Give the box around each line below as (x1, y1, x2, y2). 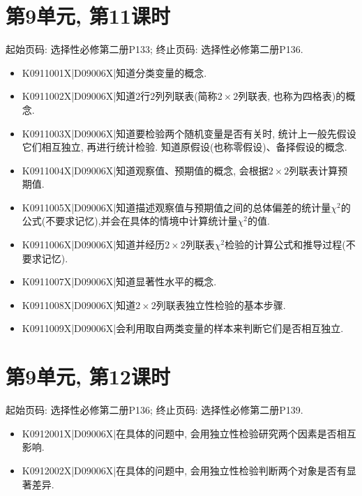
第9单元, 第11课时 (6, 1, 170, 30)
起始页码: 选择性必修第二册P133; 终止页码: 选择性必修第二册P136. (6, 42, 303, 57)
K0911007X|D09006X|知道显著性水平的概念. (22, 274, 217, 289)
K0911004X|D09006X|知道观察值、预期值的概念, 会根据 (22, 163, 269, 177)
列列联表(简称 (155, 89, 218, 103)
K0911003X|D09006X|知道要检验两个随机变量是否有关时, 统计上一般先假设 (22, 126, 356, 140)
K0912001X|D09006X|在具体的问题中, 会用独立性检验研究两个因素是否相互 (22, 426, 356, 440)
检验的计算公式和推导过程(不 (225, 237, 356, 252)
